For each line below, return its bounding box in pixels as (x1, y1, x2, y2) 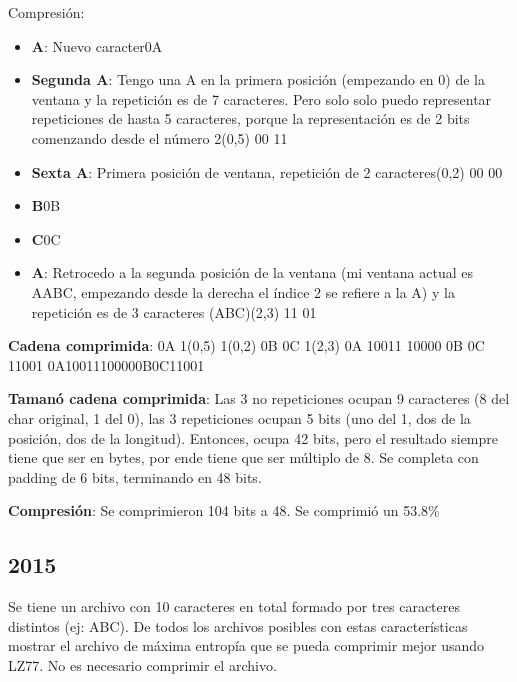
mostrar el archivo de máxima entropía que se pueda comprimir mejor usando (8, 635, 485, 656)
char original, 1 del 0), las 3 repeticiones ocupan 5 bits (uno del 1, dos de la (8, 407, 471, 428)
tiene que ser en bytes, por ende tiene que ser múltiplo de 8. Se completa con (8, 447, 479, 468)
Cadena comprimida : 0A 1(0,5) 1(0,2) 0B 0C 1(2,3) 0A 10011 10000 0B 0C (8, 335, 485, 356)
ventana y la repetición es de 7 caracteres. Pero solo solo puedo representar (31, 88, 492, 109)
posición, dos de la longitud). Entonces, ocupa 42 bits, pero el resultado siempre (8, 427, 499, 448)
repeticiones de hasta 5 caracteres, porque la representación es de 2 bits (31, 108, 470, 129)
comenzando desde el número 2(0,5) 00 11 (31, 127, 288, 148)
